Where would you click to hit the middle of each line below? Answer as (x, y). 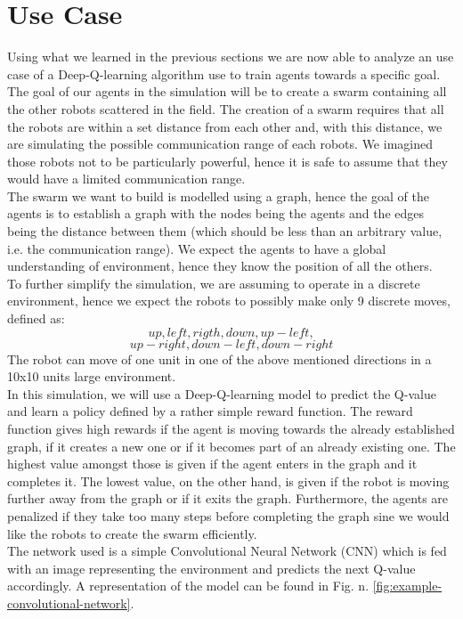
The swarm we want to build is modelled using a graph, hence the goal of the (218, 195)
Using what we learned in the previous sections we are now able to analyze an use (231, 57)
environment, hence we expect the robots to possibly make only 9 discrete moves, (229, 301)
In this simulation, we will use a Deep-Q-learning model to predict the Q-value (222, 393)
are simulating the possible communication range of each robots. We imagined (220, 144)
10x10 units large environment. (92, 376)
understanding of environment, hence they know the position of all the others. (220, 266)
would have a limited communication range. (126, 179)
